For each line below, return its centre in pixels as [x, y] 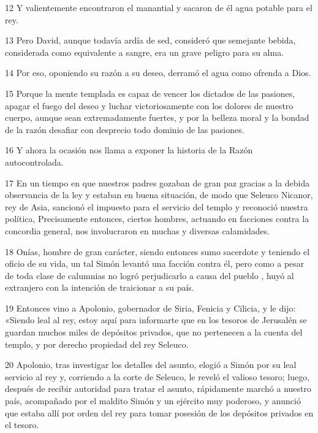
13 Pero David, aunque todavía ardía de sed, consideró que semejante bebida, [150, 40]
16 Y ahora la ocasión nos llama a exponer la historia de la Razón [129, 150]
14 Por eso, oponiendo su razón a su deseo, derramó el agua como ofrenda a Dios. [158, 73]
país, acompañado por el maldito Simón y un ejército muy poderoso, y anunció [153, 401]
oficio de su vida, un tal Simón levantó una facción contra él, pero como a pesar [155, 263]
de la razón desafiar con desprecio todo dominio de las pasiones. [125, 129]
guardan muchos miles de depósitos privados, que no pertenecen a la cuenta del [154, 332]
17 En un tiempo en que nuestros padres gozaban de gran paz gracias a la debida [157, 182]
